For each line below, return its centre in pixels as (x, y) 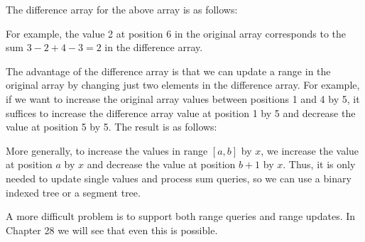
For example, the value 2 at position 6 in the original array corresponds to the (176, 33)
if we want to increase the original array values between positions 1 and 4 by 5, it (183, 98)
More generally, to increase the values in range (107, 150)
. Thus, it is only (319, 164)
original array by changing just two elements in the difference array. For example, (183, 85)
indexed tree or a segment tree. (73, 192)
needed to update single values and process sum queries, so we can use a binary (179, 178)
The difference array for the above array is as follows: (122, 9)
